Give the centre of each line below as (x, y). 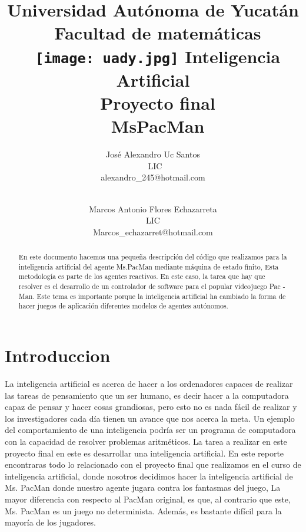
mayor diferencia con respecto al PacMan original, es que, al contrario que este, (148, 499)
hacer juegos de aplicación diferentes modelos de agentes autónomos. (123, 306)
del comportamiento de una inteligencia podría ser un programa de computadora (150, 430)
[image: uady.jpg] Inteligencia (158, 56)
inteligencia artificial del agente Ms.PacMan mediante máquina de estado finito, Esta (149, 266)
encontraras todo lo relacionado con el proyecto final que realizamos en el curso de (153, 464)
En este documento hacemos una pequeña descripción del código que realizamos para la (153, 257)
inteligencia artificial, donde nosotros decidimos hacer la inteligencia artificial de (149, 476)
